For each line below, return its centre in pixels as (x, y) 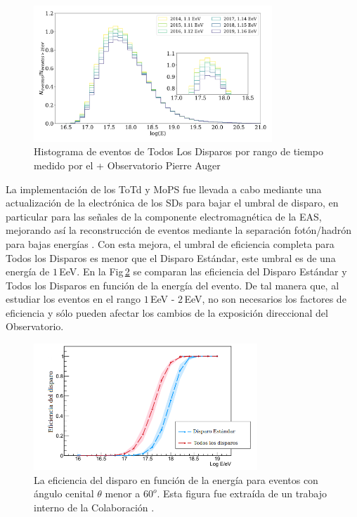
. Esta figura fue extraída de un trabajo (242, 493)
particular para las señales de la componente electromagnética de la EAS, (164, 216)
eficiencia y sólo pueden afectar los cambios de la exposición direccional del (167, 312)
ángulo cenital (64, 493)
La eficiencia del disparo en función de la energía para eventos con (176, 479)
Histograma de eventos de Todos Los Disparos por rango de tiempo (179, 151)
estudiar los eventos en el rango (73, 299)
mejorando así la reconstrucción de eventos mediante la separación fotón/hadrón (179, 230)
